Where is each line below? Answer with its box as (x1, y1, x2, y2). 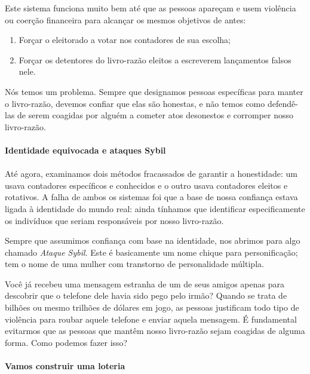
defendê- (267, 97, 298, 109)
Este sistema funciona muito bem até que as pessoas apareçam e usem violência (5, 2, 296, 14)
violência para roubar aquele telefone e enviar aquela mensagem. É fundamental (5, 312, 297, 325)
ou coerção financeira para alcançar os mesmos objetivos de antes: (5, 13, 246, 26)
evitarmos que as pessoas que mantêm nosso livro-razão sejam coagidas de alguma (5, 324, 305, 337)
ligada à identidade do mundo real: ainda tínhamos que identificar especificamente (5, 202, 305, 214)
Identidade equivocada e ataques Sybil (5, 143, 166, 156)
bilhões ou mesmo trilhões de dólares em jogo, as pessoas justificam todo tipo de (5, 301, 299, 314)
